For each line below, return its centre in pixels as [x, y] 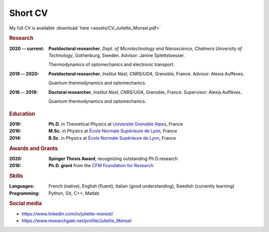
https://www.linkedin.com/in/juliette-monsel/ [67, 214]
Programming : [24, 193]
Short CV [29, 13]
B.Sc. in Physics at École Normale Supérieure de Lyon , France [112, 138]
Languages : [22, 186]
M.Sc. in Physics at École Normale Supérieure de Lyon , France [113, 131]
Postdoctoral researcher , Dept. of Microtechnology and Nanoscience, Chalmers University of [145, 48]
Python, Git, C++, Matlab [74, 193]
